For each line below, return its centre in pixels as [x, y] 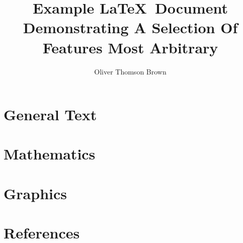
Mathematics [50, 154]
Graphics [35, 193]
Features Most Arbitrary [130, 47]
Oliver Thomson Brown [130, 71]
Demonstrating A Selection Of [130, 27]
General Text [50, 114]
